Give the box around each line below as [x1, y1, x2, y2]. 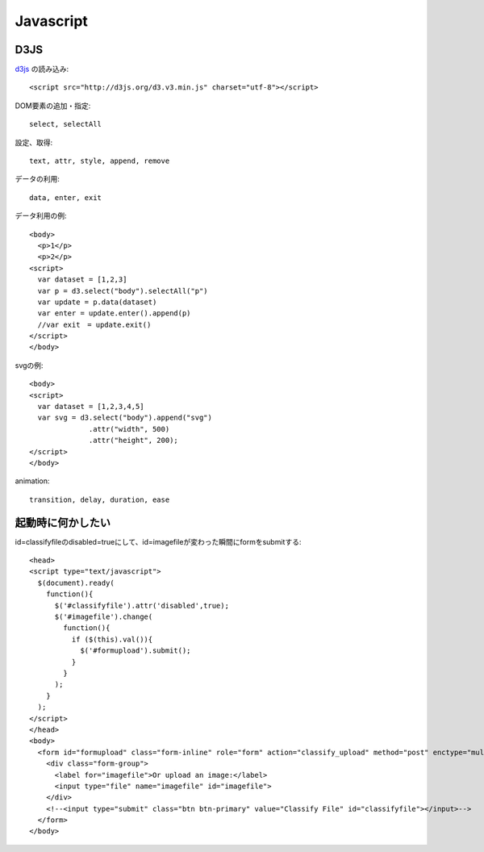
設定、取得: [15, 137, 53, 147]
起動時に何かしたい [15, 516, 111, 529]
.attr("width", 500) [89, 424, 170, 433]
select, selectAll [29, 119, 102, 129]
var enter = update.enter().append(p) [37, 309, 191, 318]
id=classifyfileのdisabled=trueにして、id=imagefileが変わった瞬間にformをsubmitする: [15, 537, 302, 546]
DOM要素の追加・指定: [15, 101, 91, 111]
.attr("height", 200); [89, 436, 179, 445]
